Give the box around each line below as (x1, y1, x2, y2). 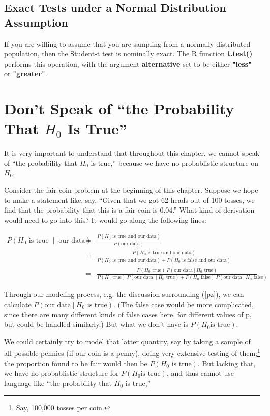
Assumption (4, 14, 68, 30)
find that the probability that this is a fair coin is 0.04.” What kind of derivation (4, 204, 255, 215)
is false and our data (182, 257, 227, 263)
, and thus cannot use (166, 368, 234, 378)
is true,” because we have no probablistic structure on (91, 157, 259, 168)
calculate (4, 299, 32, 309)
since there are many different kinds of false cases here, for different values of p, (4, 309, 252, 319)
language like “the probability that (4, 377, 112, 388)
